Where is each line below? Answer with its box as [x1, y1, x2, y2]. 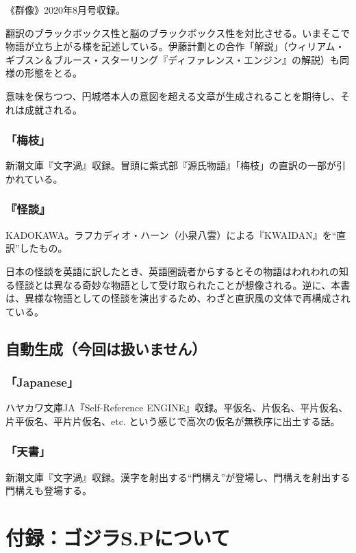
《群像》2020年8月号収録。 [5, 3, 125, 16]
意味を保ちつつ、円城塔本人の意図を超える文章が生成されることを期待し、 [5, 88, 341, 103]
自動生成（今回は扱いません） [5, 337, 207, 359]
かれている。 [5, 171, 63, 185]
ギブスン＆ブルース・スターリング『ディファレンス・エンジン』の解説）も [5, 52, 340, 66]
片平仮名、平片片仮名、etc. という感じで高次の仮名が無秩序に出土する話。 [5, 413, 340, 428]
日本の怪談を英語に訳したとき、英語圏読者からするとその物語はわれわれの [5, 263, 339, 278]
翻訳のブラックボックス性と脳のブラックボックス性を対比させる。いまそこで [5, 25, 351, 40]
